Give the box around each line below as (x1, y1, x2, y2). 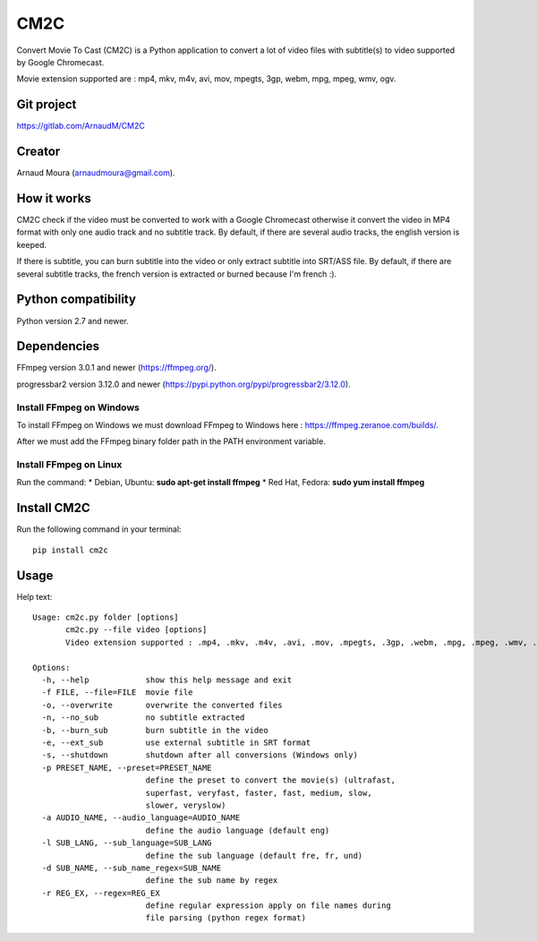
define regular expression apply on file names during (145, 901, 391, 911)
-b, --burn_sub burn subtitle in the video (41, 725, 268, 735)
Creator (16, 144, 61, 159)
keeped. (16, 239, 47, 250)
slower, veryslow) (145, 800, 226, 810)
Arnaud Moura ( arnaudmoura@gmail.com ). (16, 167, 175, 178)
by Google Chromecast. (16, 56, 105, 67)
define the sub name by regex (145, 876, 278, 885)
